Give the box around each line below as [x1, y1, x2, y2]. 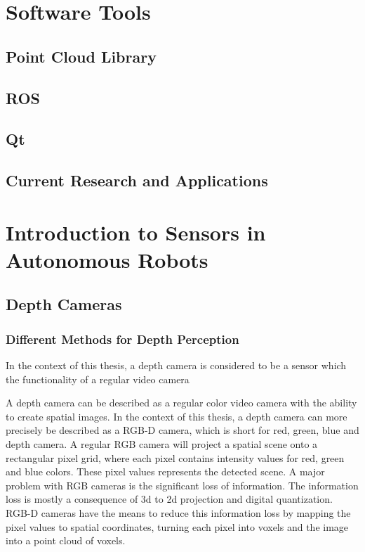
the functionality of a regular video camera [6, 371, 190, 386]
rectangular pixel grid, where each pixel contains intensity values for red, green [6, 450, 345, 465]
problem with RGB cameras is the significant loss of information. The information [6, 477, 359, 492]
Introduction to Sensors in [6, 217, 266, 246]
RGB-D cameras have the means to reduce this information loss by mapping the [6, 506, 351, 520]
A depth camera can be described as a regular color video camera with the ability [6, 395, 357, 410]
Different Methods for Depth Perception [6, 330, 239, 347]
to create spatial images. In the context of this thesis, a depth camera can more [6, 409, 347, 423]
